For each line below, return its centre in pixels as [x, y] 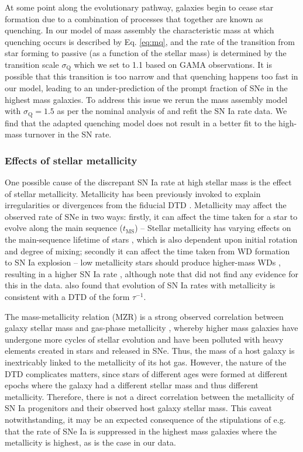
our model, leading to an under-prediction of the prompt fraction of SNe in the [146, 88]
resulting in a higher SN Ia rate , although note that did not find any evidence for [151, 273]
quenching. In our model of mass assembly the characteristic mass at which [140, 30]
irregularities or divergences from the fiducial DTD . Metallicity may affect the [146, 205]
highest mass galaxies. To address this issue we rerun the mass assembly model [146, 99]
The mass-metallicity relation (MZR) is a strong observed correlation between [144, 316]
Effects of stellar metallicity [71, 160]
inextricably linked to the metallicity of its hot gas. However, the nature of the [146, 362]
